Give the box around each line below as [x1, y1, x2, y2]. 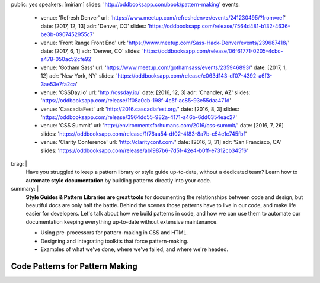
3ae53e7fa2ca [40, 81, 76, 88]
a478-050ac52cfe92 [40, 56, 92, 63]
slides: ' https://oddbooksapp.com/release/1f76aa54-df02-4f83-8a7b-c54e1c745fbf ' [40, 130, 247, 137]
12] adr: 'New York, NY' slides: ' [40, 72, 118, 79]
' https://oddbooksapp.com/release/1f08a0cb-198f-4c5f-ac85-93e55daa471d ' [40, 97, 231, 104]
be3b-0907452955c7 [40, 31, 93, 38]
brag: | [11, 160, 27, 168]
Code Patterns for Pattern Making [11, 261, 137, 271]
